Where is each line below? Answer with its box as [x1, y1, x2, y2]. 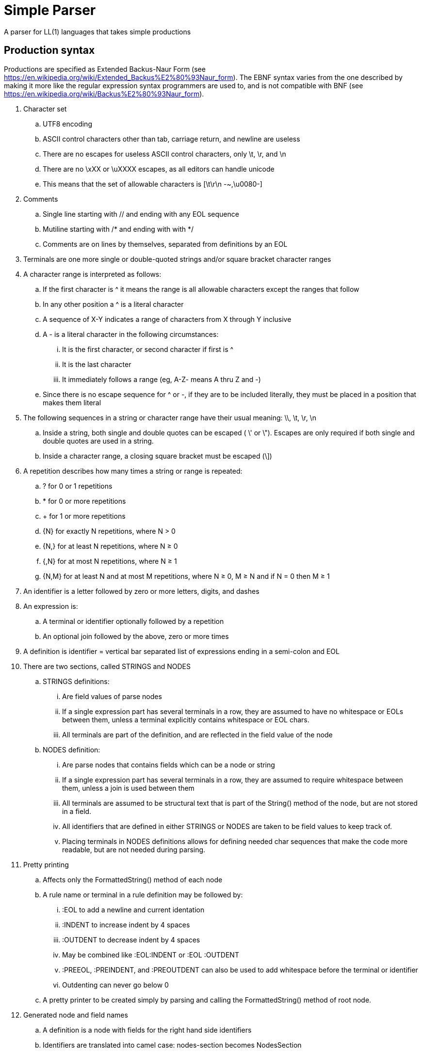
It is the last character [62, 360, 131, 368]
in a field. [62, 807, 92, 815]
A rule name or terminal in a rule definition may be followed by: [43, 890, 243, 899]
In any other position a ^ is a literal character [43, 300, 184, 308]
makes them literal [43, 398, 101, 407]
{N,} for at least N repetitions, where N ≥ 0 [43, 542, 178, 550]
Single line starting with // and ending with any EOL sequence [43, 209, 239, 218]
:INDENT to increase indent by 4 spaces [62, 920, 190, 929]
